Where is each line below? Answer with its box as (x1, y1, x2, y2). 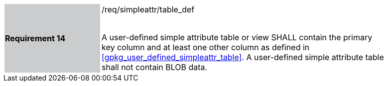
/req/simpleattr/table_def (102, 4, 195, 14)
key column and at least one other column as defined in (102, 42, 310, 52)
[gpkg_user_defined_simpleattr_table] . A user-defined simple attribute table (102, 52, 384, 62)
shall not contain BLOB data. (102, 62, 208, 72)
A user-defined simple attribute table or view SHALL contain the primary (102, 32, 373, 42)
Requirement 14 (5, 33, 66, 43)
